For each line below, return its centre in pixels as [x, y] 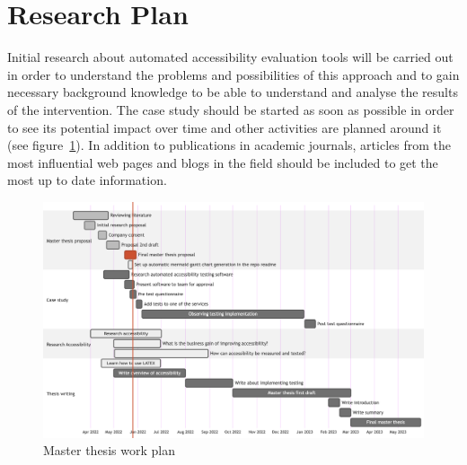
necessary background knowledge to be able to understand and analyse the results [233, 92]
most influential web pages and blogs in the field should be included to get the [223, 162]
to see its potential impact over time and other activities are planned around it [225, 127]
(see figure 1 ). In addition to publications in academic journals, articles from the [229, 145]
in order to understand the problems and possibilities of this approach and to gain [233, 74]
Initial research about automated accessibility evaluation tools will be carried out [230, 57]
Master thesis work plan [109, 450]
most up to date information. [87, 180]
